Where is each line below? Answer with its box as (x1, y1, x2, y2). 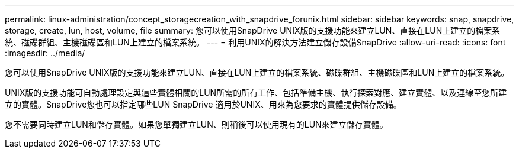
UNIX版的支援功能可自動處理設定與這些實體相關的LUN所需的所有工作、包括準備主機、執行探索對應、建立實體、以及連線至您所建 (5, 87, 507, 97)
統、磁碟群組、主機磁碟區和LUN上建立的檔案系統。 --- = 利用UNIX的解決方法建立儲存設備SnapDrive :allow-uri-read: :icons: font (5, 37, 506, 47)
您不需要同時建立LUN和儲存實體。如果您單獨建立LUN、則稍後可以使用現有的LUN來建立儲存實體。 (5, 119, 388, 129)
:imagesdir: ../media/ (5, 48, 85, 58)
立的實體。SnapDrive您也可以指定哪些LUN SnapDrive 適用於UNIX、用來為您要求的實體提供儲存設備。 (5, 99, 402, 109)
